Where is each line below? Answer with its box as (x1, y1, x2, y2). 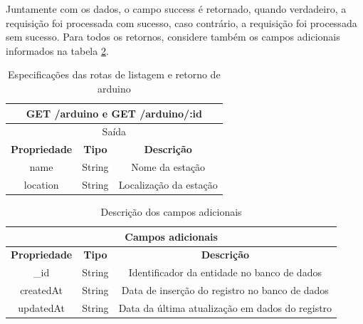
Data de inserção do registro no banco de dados (121, 283, 329, 298)
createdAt (20, 283, 63, 298)
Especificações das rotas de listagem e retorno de (8, 67, 221, 82)
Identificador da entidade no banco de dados (128, 265, 322, 280)
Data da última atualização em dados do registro (118, 301, 332, 315)
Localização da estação (118, 177, 218, 192)
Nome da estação (131, 160, 206, 174)
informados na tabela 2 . (6, 43, 109, 58)
